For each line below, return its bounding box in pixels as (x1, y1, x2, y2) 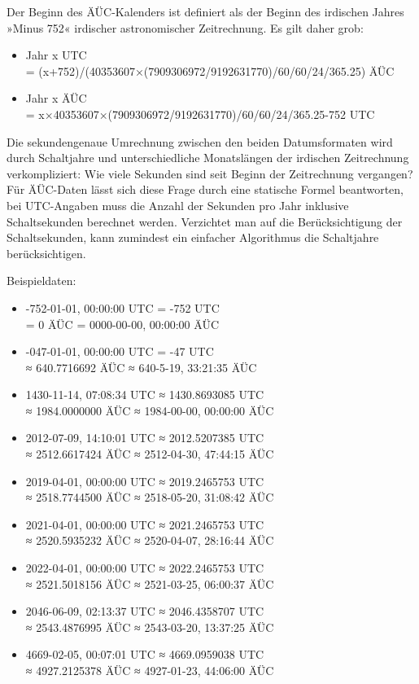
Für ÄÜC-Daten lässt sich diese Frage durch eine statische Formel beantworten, (7, 181, 404, 198)
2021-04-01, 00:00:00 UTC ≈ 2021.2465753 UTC (25, 515, 264, 533)
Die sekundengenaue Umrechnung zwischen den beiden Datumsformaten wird (7, 133, 393, 150)
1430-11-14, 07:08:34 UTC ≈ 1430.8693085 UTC (25, 386, 264, 403)
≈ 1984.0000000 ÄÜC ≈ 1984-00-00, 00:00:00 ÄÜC (25, 401, 274, 419)
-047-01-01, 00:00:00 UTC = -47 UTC (25, 343, 214, 360)
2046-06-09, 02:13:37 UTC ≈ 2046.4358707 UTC (25, 603, 264, 620)
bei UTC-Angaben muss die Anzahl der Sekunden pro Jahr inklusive (7, 196, 349, 213)
